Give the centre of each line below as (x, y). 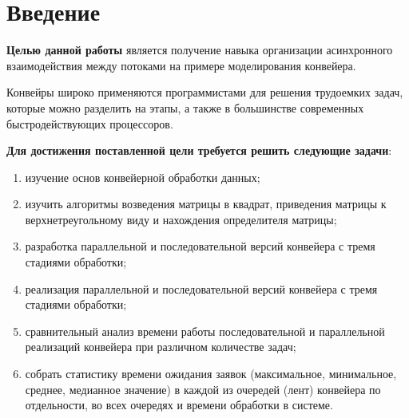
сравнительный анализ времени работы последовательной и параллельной (205, 331)
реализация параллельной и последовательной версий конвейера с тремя (201, 288)
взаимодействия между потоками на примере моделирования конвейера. (181, 65)
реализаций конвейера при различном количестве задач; (161, 347)
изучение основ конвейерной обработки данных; (143, 177)
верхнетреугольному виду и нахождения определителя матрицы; (181, 219)
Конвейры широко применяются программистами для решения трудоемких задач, (205, 92)
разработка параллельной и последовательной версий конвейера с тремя (200, 246)
